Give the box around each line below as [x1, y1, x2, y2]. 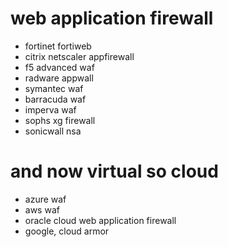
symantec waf [24, 82, 84, 94]
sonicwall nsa [24, 125, 82, 137]
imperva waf [24, 103, 77, 116]
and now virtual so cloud [10, 160, 219, 183]
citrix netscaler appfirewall [24, 50, 135, 62]
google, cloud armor [24, 225, 110, 237]
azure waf [24, 193, 67, 205]
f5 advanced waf [24, 61, 95, 73]
